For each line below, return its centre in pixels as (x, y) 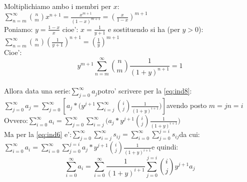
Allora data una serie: (37, 91)
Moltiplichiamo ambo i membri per (57, 6)
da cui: (189, 134)
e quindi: (165, 147)
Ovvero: (16, 120)
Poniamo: (18, 29)
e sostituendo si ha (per (144, 29)
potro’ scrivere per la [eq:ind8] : (145, 91)
